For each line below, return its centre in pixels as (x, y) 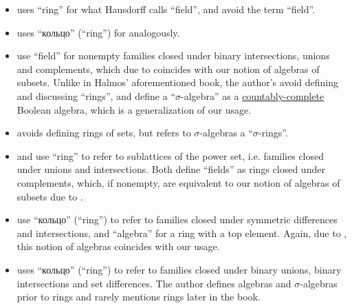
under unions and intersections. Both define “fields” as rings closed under (171, 169)
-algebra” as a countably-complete (252, 95)
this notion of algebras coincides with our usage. (118, 246)
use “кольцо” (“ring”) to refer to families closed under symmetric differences (177, 219)
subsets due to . (50, 196)
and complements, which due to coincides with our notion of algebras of (168, 69)
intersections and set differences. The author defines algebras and (154, 283)
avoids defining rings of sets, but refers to (104, 133)
